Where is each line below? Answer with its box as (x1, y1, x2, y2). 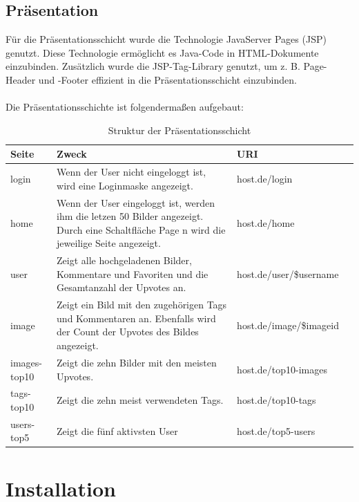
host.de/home (237, 216, 295, 230)
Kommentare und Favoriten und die (57, 266, 208, 281)
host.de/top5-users (237, 423, 316, 438)
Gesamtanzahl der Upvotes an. (57, 280, 186, 295)
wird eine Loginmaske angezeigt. (57, 178, 193, 192)
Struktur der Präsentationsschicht (108, 122, 251, 137)
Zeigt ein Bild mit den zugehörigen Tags (57, 297, 227, 312)
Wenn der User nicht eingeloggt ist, (57, 165, 206, 179)
